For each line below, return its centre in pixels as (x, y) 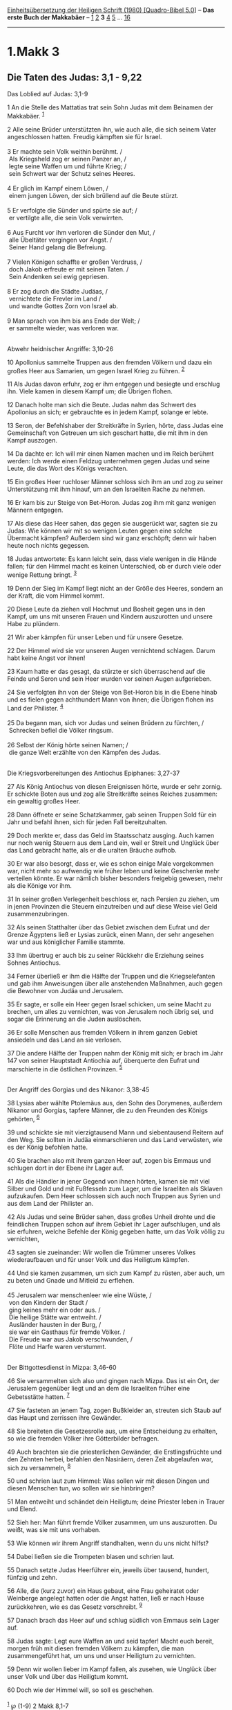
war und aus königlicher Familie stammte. (66, 942)
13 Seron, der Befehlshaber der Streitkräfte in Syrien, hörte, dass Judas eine (115, 426)
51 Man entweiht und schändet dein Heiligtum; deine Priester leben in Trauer (116, 1502)
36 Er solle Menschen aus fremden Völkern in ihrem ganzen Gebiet (103, 1032)
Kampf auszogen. (32, 440)
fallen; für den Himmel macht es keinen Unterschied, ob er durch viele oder (114, 567)
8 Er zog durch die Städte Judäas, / (58, 291)
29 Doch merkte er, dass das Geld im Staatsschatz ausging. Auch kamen (111, 835)
